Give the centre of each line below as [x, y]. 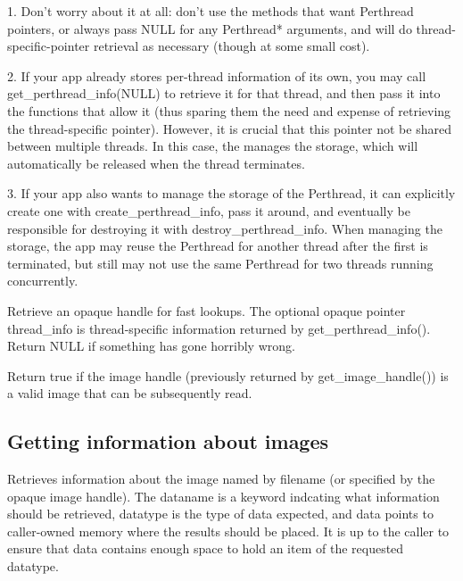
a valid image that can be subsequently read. [130, 393]
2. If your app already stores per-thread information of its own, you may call [217, 75]
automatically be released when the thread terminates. [156, 163]
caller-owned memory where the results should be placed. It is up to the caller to [228, 531]
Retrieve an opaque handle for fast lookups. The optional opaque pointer [207, 310]
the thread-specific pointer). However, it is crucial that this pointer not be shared [229, 128]
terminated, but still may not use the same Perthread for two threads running [220, 263]
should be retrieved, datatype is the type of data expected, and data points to [220, 514]
